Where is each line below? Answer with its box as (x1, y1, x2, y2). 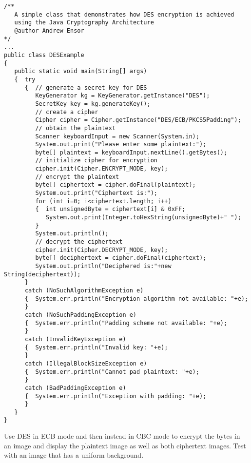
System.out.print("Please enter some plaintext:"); (35, 141, 207, 148)
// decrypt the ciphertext (35, 238, 123, 246)
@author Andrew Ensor (14, 27, 84, 34)
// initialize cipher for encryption (35, 157, 157, 164)
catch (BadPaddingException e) (24, 384, 126, 391)
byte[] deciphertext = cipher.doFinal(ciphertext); (35, 254, 207, 262)
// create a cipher (35, 108, 98, 116)
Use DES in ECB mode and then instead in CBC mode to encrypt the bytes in (4, 431, 240, 441)
